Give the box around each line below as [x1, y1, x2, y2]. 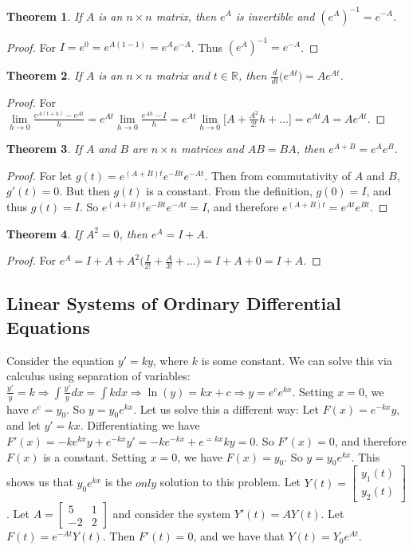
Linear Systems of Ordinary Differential [6, 291, 341, 316]
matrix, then [155, 7, 217, 24]
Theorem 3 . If [6, 140, 82, 157]
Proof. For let [6, 167, 73, 183]
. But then [59, 183, 110, 199]
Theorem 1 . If [6, 7, 82, 24]
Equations [6, 314, 90, 339]
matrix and [155, 67, 210, 83]
